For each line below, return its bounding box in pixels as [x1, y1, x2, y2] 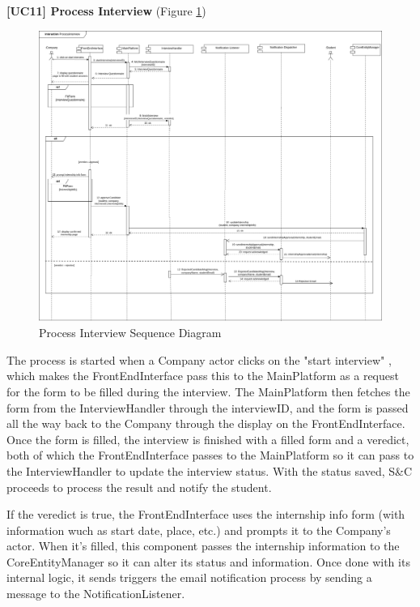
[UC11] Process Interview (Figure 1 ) [6, 2, 206, 19]
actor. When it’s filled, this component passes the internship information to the [6, 537, 400, 554]
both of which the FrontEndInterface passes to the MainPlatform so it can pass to [6, 447, 414, 464]
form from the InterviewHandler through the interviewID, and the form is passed [6, 399, 409, 416]
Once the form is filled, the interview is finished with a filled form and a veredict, [6, 430, 409, 447]
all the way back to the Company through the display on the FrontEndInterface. [6, 415, 405, 432]
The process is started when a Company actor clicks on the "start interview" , [6, 351, 392, 368]
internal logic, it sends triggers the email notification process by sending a [6, 569, 372, 586]
